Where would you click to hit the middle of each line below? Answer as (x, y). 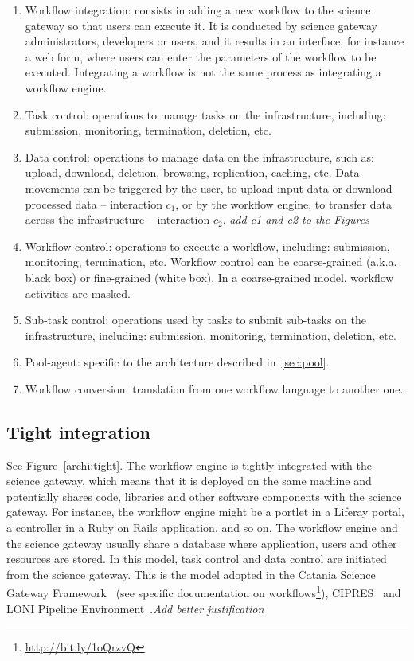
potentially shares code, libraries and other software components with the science (204, 496)
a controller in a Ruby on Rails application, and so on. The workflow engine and (202, 528)
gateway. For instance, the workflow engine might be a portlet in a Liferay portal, (206, 512)
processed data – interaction (94, 203)
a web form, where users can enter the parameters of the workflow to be (201, 56)
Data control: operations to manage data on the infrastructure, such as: (200, 156)
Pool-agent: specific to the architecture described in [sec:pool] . (177, 362)
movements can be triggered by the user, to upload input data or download (209, 188)
